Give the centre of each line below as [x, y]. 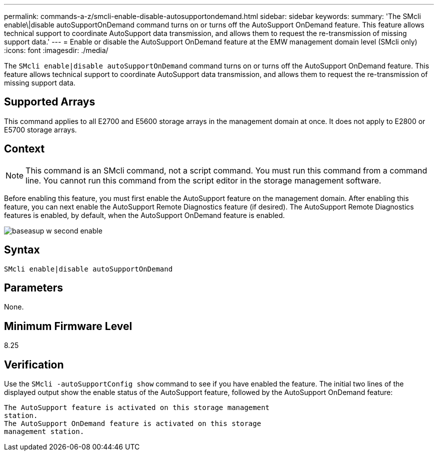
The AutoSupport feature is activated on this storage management [137, 408]
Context [24, 149]
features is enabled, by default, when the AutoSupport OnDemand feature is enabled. [144, 215]
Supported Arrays [50, 102]
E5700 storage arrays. [40, 129]
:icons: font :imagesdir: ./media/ [56, 50]
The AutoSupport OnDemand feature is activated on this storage [133, 424]
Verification [34, 364]
